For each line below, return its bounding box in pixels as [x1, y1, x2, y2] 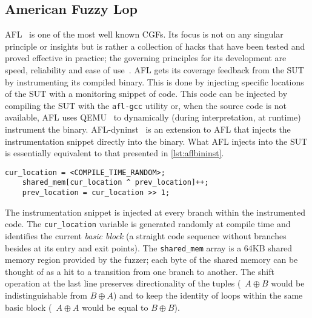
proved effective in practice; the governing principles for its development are [5, 51, 287, 64]
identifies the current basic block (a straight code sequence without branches [5, 230, 287, 242]
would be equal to [82, 300, 148, 313]
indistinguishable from [5, 289, 87, 302]
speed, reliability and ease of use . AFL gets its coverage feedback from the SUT [5, 63, 304, 76]
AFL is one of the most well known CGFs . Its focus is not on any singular [5, 28, 284, 41]
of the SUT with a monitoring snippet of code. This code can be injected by [5, 87, 288, 100]
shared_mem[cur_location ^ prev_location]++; [22, 178, 209, 187]
